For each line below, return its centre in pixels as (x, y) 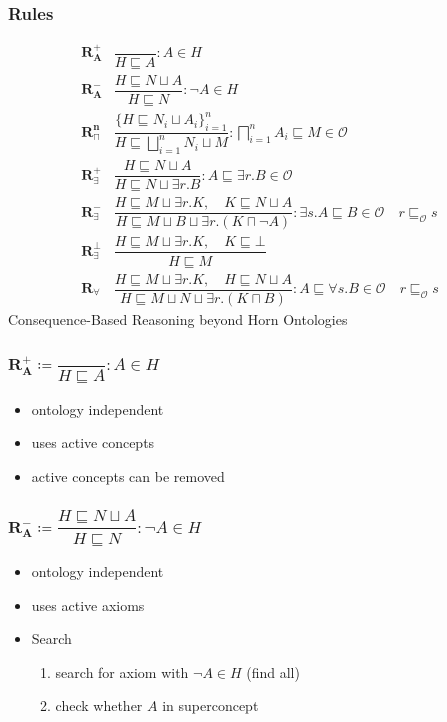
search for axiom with (122, 671)
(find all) (273, 671)
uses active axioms (88, 604)
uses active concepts (93, 442)
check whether (99, 705)
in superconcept (210, 705)
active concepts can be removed (128, 475)
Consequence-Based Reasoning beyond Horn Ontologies (178, 318)
